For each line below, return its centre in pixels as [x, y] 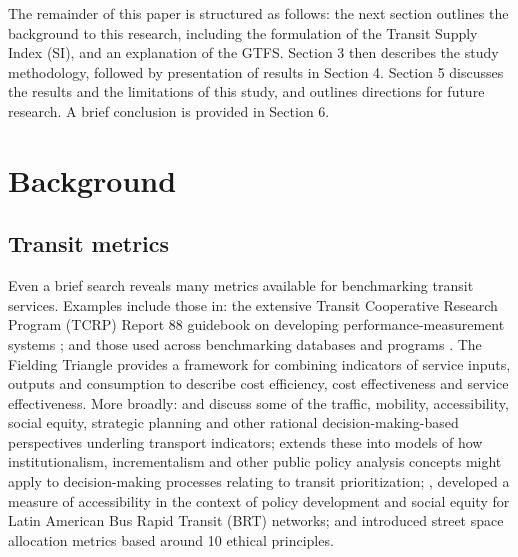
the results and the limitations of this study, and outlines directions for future [246, 91]
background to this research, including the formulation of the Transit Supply [243, 32]
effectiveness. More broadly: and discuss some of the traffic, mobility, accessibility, [258, 402]
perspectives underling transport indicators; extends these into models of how [245, 441]
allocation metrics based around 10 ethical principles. [171, 539]
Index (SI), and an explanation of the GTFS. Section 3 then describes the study [253, 52]
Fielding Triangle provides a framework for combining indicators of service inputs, [259, 363]
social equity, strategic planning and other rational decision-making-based [233, 422]
